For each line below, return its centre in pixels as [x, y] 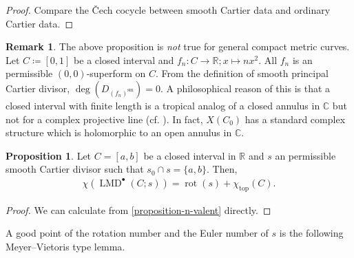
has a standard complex [295, 119]
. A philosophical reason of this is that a [245, 88]
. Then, [222, 169]
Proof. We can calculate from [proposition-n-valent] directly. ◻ [138, 209]
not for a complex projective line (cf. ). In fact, [104, 119]
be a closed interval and [124, 60]
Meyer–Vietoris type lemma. [65, 246]
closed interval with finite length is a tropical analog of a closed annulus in [163, 105]
